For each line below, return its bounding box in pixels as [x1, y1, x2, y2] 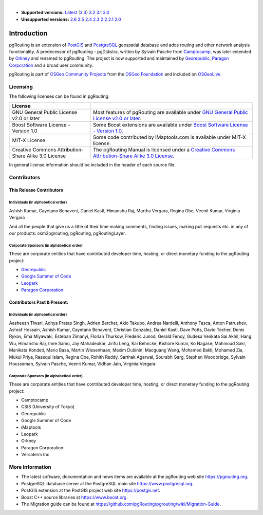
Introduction [9, 29, 48, 37]
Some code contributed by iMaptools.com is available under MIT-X [93, 134, 246, 141]
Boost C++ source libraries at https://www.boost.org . [21, 494, 128, 500]
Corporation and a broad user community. [9, 62, 94, 68]
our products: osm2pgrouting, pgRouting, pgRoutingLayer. [9, 230, 126, 236]
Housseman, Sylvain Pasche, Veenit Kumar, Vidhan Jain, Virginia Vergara [9, 361, 156, 367]
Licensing [9, 83, 33, 90]
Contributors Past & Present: [9, 299, 68, 305]
